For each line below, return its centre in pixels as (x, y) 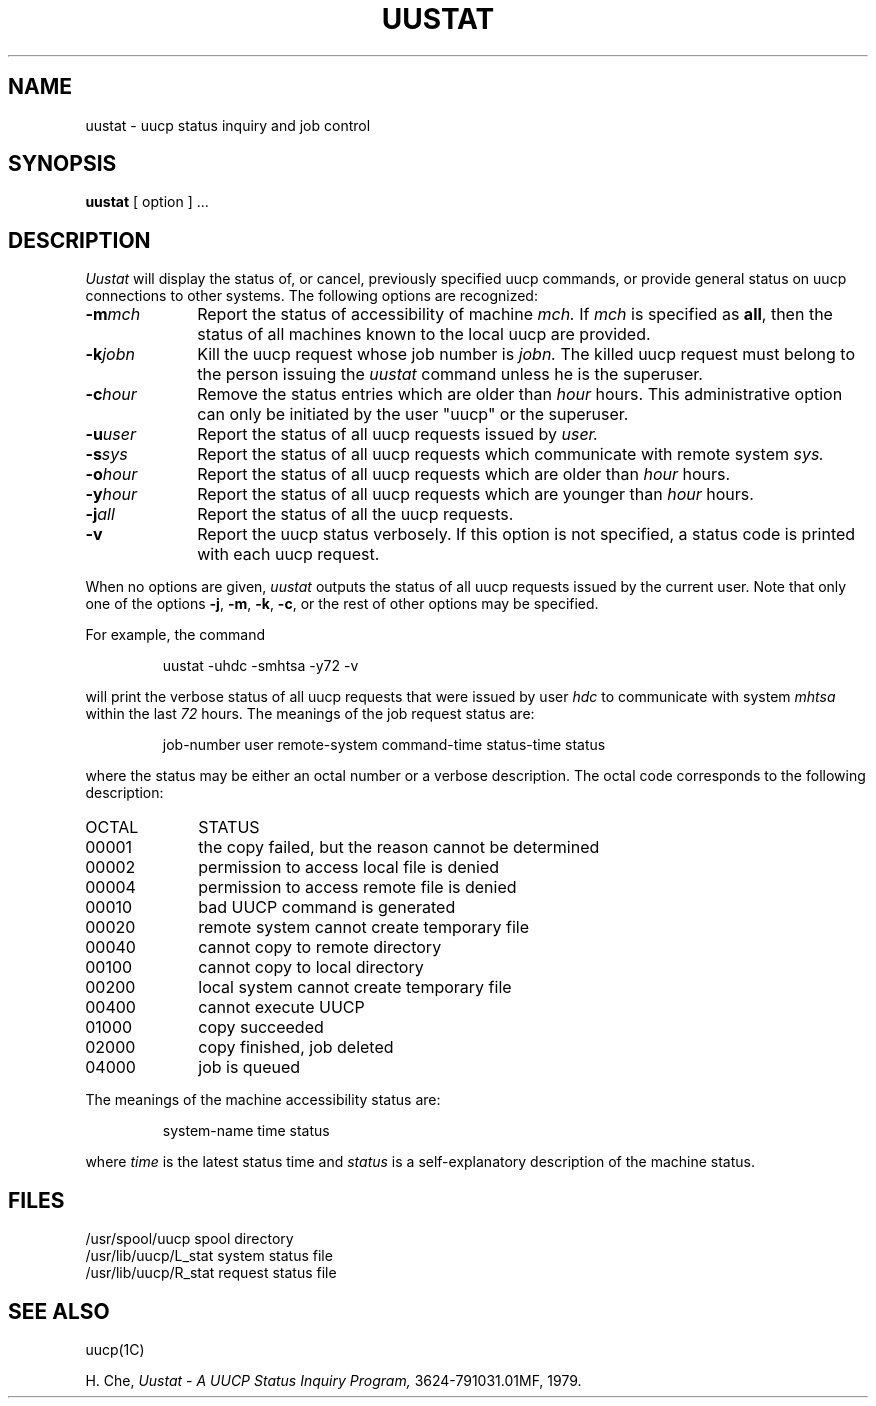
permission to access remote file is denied (357, 887)
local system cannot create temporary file (355, 987)
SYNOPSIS (62, 164)
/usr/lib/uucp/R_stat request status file (211, 1273)
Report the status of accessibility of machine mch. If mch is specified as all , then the (515, 314)
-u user (110, 434)
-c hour (111, 394)
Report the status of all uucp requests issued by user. (398, 434)
